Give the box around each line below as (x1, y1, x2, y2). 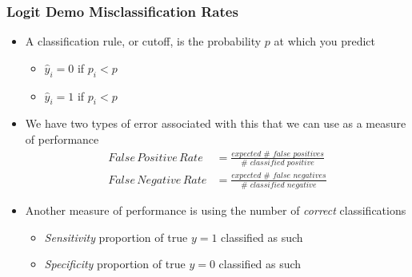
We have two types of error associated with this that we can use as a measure (25, 115, 406, 132)
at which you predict (274, 33, 375, 49)
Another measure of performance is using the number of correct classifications (25, 201, 406, 218)
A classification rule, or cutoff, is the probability (25, 33, 262, 49)
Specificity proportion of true (44, 255, 186, 272)
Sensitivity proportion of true (44, 228, 188, 245)
